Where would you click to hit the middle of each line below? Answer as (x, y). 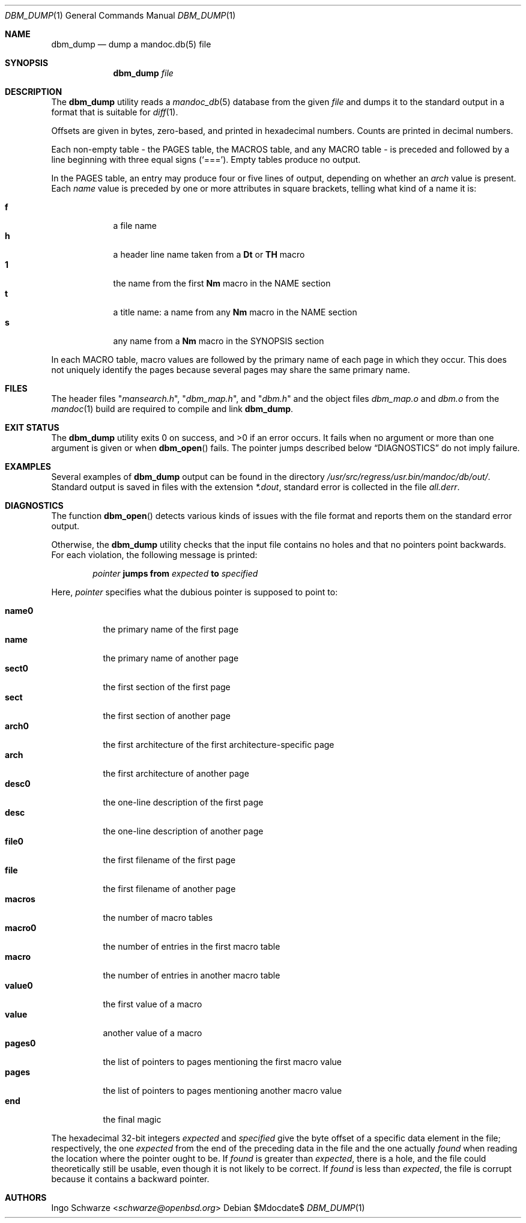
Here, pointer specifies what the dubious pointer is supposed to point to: (195, 592)
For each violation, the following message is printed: (154, 555)
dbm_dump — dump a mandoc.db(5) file (131, 44)
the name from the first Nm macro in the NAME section (222, 283)
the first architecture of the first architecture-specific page (219, 745)
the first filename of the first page (169, 860)
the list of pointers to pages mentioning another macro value (222, 1091)
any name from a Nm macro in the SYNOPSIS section (219, 341)
